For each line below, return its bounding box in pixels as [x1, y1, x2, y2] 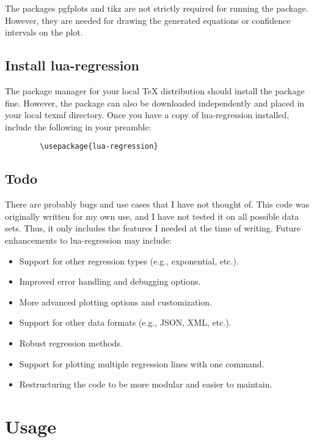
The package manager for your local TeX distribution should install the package [5, 84, 305, 97]
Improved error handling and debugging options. [19, 275, 201, 288]
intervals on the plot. [5, 26, 83, 39]
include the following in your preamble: [5, 120, 152, 133]
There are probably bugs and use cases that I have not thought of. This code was [5, 198, 309, 211]
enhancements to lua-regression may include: [5, 234, 172, 246]
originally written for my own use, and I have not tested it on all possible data [5, 209, 299, 222]
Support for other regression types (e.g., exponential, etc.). [19, 254, 239, 267]
